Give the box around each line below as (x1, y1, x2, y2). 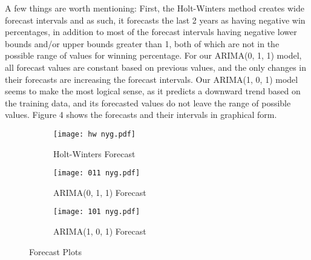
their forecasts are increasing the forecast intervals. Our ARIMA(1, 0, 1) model (5, 73, 298, 85)
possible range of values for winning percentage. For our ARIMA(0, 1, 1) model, (5, 49, 302, 62)
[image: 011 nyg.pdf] (53, 169, 140, 178)
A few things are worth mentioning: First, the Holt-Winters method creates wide (5, 2, 304, 14)
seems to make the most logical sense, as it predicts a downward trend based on (5, 85, 301, 97)
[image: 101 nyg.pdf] (53, 207, 140, 216)
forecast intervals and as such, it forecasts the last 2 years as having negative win (5, 13, 306, 26)
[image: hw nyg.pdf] (53, 129, 136, 138)
